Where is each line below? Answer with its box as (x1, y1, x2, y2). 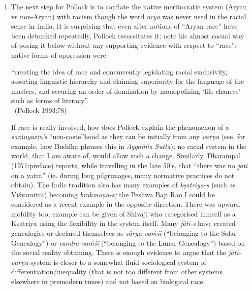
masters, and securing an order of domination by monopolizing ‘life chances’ (11, 85, 241, 96)
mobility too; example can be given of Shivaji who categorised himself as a (11, 208, 236, 218)
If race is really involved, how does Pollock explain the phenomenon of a (11, 121, 229, 132)
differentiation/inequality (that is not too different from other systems (11, 266, 222, 277)
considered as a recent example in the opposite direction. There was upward (11, 199, 240, 209)
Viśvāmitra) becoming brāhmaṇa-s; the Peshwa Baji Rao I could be (11, 189, 215, 199)
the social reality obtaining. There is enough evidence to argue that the (11, 247, 226, 257)
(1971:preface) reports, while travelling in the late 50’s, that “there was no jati (11, 160, 248, 170)
